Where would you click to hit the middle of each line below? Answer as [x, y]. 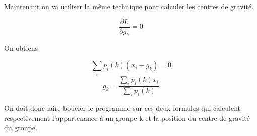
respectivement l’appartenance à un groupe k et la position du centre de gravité [127, 118]
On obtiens [21, 48]
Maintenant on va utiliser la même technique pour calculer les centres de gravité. [129, 6]
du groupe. [21, 128]
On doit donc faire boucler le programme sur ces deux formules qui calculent [122, 108]
